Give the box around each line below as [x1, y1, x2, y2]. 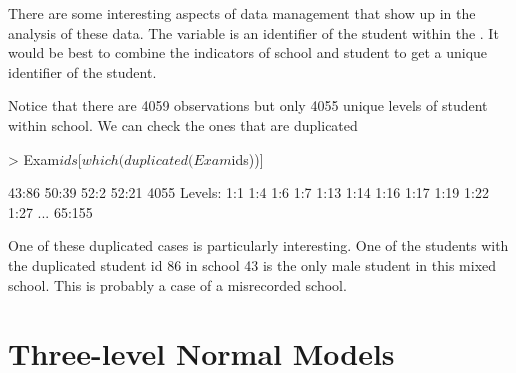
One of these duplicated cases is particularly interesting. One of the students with [8, 235, 509, 256]
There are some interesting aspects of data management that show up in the [8, 3, 476, 23]
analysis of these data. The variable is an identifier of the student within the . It [8, 22, 499, 43]
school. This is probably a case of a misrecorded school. [8, 274, 347, 295]
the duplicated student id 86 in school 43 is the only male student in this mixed [8, 254, 497, 275]
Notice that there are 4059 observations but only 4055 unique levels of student [8, 95, 488, 116]
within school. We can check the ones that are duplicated [8, 114, 358, 135]
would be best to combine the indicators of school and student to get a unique [8, 42, 488, 63]
